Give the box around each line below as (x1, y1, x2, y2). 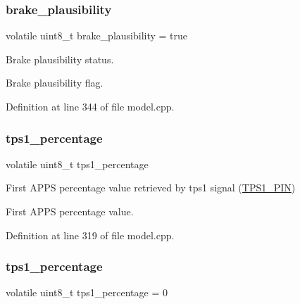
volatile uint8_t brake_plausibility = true (6, 28, 188, 43)
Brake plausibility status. (6, 51, 114, 66)
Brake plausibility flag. (6, 75, 104, 90)
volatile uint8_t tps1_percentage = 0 (6, 285, 168, 300)
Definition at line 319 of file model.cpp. (6, 227, 175, 242)
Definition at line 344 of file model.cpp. (6, 99, 175, 113)
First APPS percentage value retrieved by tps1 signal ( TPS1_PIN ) (6, 180, 296, 195)
